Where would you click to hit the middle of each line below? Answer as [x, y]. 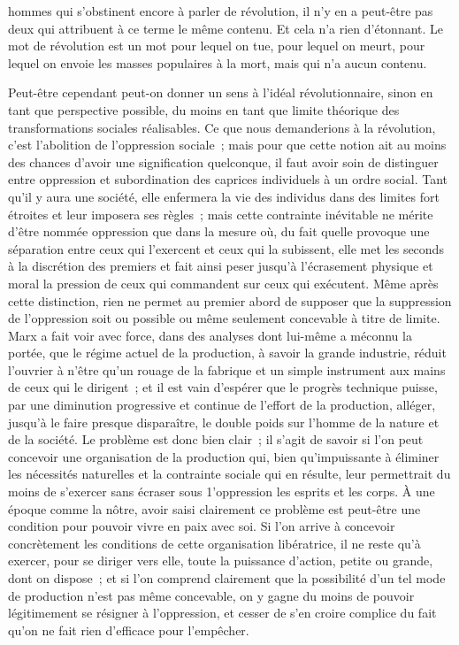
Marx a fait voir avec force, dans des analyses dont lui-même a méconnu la [210, 335]
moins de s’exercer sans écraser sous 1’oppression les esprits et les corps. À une [222, 491]
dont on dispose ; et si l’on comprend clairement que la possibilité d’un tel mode [227, 578]
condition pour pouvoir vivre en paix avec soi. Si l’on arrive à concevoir [202, 526]
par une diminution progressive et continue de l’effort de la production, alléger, [222, 405]
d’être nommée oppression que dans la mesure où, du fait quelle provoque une [219, 231]
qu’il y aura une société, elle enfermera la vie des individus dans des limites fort [224, 196]
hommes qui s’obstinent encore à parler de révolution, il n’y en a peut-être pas [221, 11]
